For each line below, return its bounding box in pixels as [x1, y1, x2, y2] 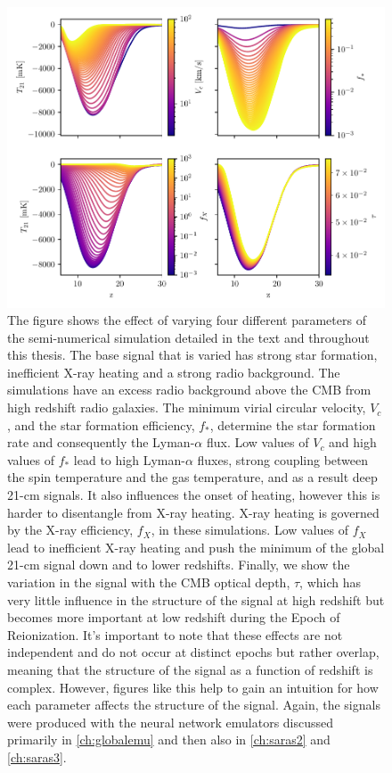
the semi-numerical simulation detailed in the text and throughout [7, 328, 370, 346]
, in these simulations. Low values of [151, 520, 349, 539]
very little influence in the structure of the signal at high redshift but [7, 590, 385, 609]
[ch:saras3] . [7, 747, 67, 766]
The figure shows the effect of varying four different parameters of [7, 311, 366, 329]
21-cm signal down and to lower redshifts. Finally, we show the [7, 555, 350, 574]
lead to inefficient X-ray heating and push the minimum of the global [7, 537, 385, 556]
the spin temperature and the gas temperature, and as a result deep [7, 468, 378, 486]
